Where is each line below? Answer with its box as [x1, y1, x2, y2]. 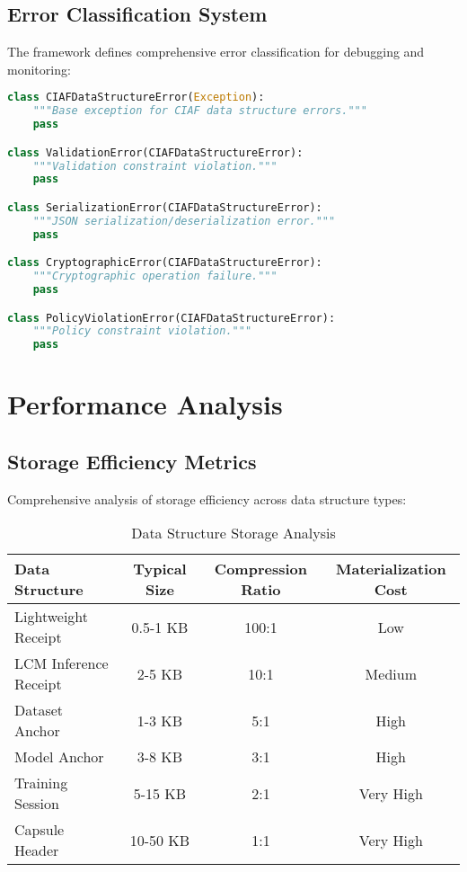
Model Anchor [14, 746, 104, 768]
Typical [133, 558, 187, 580]
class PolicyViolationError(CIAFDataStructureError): [7, 311, 336, 325]
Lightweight [14, 606, 89, 627]
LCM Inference [14, 653, 109, 674]
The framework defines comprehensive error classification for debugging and [7, 42, 425, 61]
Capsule [14, 819, 65, 841]
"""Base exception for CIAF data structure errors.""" [32, 104, 367, 118]
